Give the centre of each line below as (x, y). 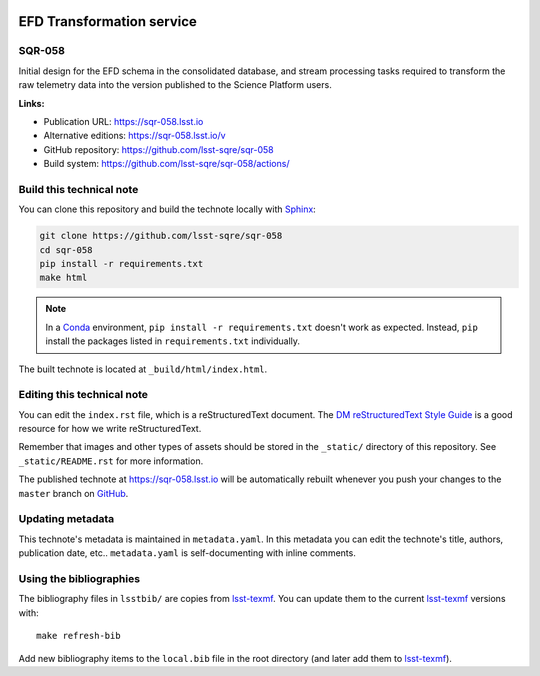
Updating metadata (66, 519)
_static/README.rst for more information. (111, 461)
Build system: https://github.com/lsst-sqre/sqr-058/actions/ (166, 164)
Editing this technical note (83, 395)
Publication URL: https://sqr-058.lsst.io (123, 121)
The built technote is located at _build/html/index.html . (143, 369)
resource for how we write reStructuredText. (110, 429)
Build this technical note (78, 189)
